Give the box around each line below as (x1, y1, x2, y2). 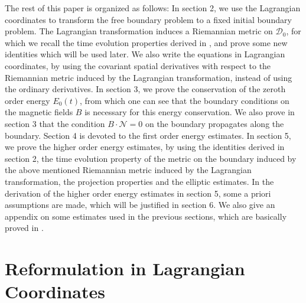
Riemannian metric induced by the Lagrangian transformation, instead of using (5, 71, 292, 83)
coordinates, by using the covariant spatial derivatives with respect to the (5, 59, 271, 71)
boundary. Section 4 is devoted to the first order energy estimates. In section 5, (5, 129, 291, 141)
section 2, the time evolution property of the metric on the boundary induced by (5, 152, 297, 164)
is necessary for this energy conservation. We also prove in (84, 106, 295, 118)
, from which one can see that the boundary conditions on (79, 94, 289, 106)
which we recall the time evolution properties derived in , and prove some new (5, 36, 288, 48)
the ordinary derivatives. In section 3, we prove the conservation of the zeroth (5, 83, 286, 95)
